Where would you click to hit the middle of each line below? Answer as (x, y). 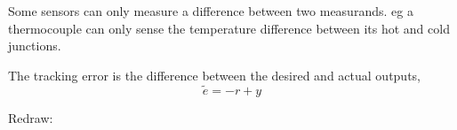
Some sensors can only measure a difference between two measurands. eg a (211, 11)
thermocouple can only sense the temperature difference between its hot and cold (229, 28)
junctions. (35, 46)
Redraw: (31, 117)
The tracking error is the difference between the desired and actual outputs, (215, 75)
